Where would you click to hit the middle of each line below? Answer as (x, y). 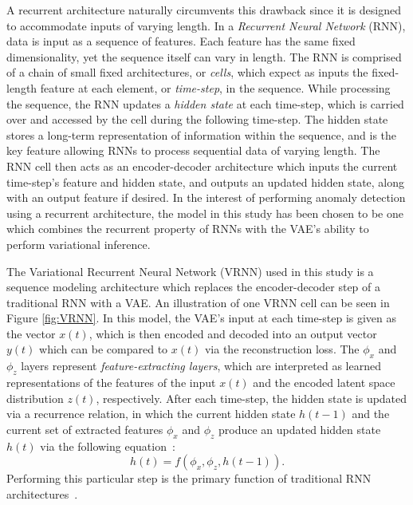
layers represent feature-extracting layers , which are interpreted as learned (201, 366)
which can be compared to (104, 349)
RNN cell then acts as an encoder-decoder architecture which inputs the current (202, 166)
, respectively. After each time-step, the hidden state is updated (252, 398)
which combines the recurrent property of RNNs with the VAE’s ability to (188, 229)
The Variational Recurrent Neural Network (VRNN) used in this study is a (190, 271)
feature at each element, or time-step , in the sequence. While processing (215, 87)
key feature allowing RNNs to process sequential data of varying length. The (193, 150)
